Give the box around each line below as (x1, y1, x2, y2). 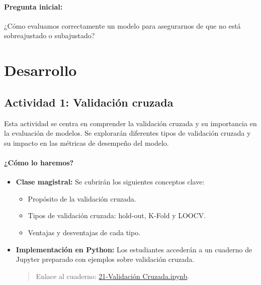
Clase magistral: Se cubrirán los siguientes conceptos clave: (16, 176, 205, 187)
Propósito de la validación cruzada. (28, 193, 136, 204)
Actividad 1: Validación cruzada (4, 94, 173, 110)
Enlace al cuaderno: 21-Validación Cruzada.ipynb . (36, 270, 190, 281)
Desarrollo (4, 60, 77, 80)
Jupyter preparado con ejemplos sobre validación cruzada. (16, 254, 195, 264)
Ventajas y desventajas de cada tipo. (28, 227, 141, 237)
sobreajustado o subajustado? (4, 30, 95, 41)
